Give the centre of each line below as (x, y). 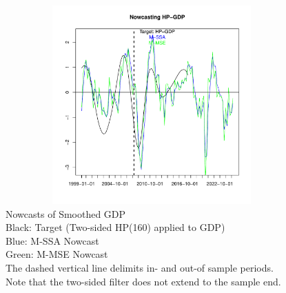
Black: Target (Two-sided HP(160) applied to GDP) (115, 227)
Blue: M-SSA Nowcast (52, 240)
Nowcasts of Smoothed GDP (66, 213)
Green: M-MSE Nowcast (57, 254)
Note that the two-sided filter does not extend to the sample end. (143, 281)
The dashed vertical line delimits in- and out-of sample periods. (140, 267)
